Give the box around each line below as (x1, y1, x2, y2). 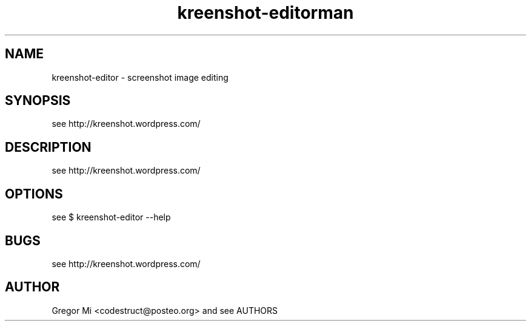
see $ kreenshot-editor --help (52, 212, 171, 223)
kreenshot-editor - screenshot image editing (52, 72, 229, 83)
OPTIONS (5, 186, 63, 202)
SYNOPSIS (5, 93, 71, 109)
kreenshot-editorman (177, 2, 354, 23)
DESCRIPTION (5, 139, 92, 155)
